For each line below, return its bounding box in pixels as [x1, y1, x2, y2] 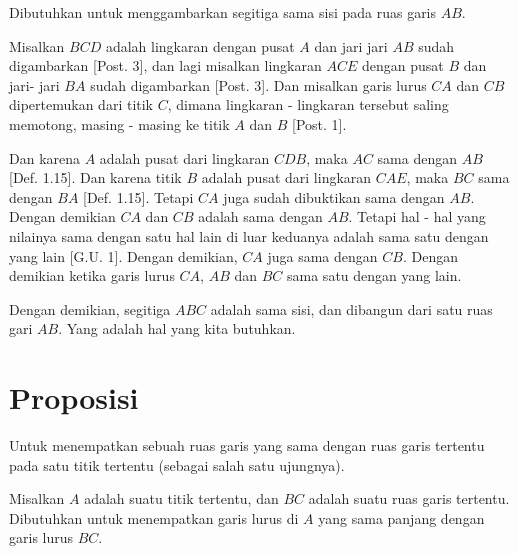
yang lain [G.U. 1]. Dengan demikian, [9, 245, 238, 266]
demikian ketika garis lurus [9, 265, 175, 286]
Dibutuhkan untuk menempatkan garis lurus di [9, 507, 299, 528]
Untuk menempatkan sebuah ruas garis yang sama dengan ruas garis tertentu [9, 435, 485, 456]
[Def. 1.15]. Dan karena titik [9, 167, 182, 188]
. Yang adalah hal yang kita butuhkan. [58, 318, 296, 339]
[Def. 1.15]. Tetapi [83, 186, 194, 207]
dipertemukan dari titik [9, 94, 154, 115]
